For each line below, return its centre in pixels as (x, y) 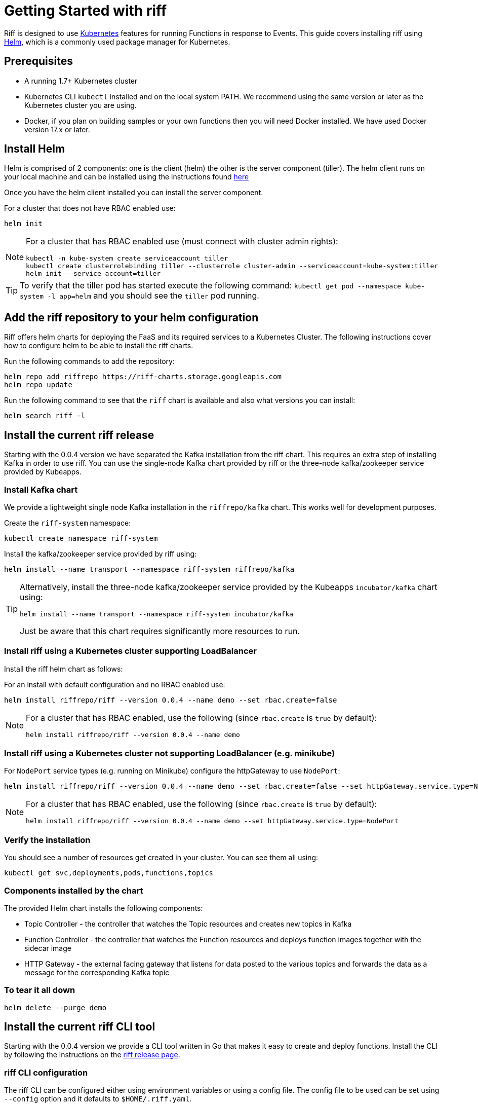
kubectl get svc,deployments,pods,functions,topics (109, 873)
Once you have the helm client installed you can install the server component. (134, 193)
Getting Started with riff (86, 11)
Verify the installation (47, 840)
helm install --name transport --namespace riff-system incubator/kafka (157, 614)
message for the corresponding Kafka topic (97, 972)
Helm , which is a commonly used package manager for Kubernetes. (117, 42)
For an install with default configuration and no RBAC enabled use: (115, 684)
